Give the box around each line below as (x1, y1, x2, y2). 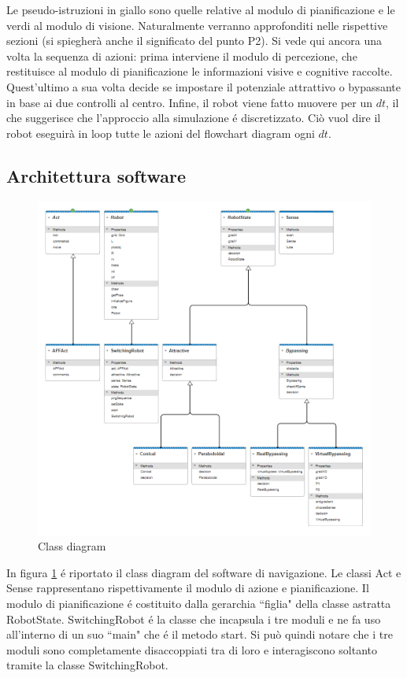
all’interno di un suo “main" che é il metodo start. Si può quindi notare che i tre (6, 626, 393, 643)
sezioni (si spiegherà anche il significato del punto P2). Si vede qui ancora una (6, 32, 382, 49)
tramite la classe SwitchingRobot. (6, 657, 168, 673)
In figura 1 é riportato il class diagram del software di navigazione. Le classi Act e (6, 564, 401, 580)
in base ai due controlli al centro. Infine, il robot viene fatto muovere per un (6, 94, 373, 110)
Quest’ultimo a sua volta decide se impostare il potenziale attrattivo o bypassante (6, 78, 401, 94)
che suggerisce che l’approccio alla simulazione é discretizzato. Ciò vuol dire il (6, 109, 381, 126)
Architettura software (6, 163, 186, 187)
